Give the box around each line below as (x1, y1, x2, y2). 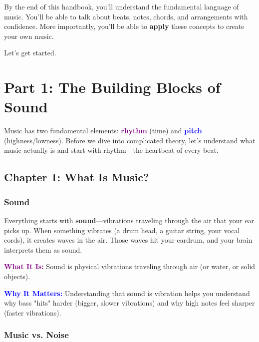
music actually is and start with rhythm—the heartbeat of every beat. (4, 145, 219, 155)
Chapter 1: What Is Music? (4, 169, 149, 185)
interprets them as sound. (4, 244, 82, 255)
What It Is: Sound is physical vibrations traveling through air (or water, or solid (4, 261, 256, 272)
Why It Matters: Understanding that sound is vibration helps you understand (4, 288, 250, 298)
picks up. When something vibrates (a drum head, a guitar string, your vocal (4, 225, 240, 235)
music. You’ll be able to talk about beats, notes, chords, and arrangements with (4, 11, 248, 21)
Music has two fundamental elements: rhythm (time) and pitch (4, 125, 202, 136)
